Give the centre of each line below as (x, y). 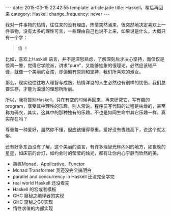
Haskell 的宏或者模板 (34, 189)
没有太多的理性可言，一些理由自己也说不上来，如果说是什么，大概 (92, 31)
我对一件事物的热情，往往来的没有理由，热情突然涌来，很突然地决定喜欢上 (83, 25)
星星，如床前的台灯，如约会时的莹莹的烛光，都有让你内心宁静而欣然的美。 (83, 153)
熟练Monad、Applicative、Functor (49, 164)
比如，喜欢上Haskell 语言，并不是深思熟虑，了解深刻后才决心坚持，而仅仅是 (85, 59)
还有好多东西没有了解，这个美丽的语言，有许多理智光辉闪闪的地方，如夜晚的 (85, 147)
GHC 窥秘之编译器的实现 (38, 196)
